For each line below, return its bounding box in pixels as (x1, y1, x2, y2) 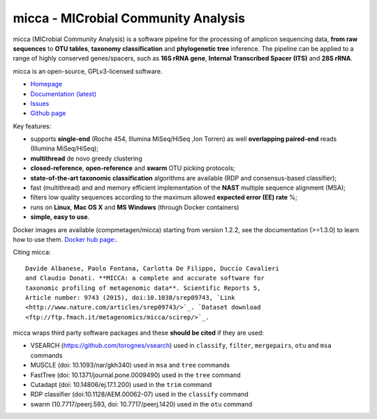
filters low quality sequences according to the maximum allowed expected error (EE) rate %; (30, 193, 298, 201)
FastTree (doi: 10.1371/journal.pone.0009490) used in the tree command (30, 370, 241, 379)
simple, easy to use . (30, 213, 90, 221)
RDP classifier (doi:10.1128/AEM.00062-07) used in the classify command (30, 390, 249, 399)
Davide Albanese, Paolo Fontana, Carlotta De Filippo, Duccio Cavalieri (25, 264, 279, 272)
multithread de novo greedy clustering (30, 154, 142, 162)
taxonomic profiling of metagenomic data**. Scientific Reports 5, (25, 284, 261, 292)
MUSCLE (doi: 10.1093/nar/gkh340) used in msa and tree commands (30, 361, 230, 370)
